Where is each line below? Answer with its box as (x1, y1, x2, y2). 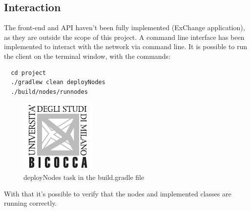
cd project (11, 69, 46, 76)
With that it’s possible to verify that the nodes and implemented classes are (4, 188, 231, 198)
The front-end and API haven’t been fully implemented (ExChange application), (4, 22, 245, 33)
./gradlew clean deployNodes (11, 79, 105, 86)
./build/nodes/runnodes (11, 88, 88, 95)
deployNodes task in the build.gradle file (23, 172, 145, 182)
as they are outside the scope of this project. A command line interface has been (4, 32, 245, 42)
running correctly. (4, 198, 57, 208)
